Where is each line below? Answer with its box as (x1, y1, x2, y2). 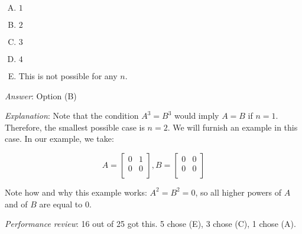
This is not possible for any (18, 70, 118, 82)
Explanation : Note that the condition (5, 109, 139, 122)
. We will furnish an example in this (167, 121, 298, 133)
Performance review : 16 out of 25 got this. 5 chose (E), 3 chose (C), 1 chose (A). (5, 217, 296, 230)
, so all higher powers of (195, 186, 282, 198)
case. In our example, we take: (5, 132, 114, 145)
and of (5, 197, 28, 210)
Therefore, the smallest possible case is (5, 121, 145, 133)
